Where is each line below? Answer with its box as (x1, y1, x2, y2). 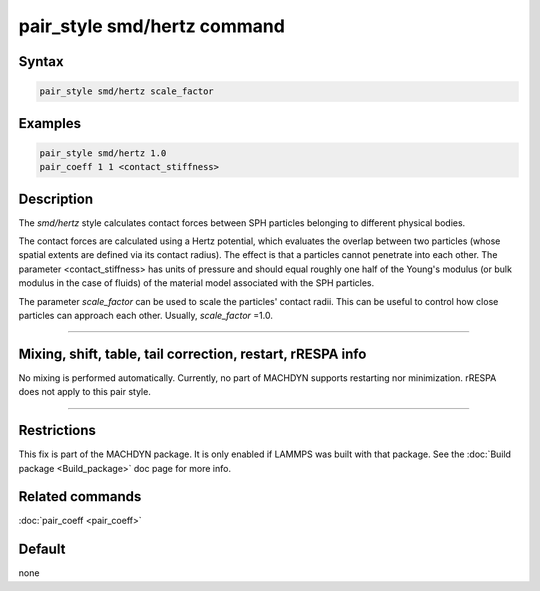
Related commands (18, 488, 142, 505)
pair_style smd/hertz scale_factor (39, 86, 214, 97)
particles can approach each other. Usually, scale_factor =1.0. (18, 309, 274, 321)
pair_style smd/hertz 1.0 (39, 147, 167, 159)
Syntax (18, 53, 64, 70)
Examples (18, 115, 82, 132)
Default (18, 541, 66, 558)
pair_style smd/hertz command (18, 15, 285, 37)
